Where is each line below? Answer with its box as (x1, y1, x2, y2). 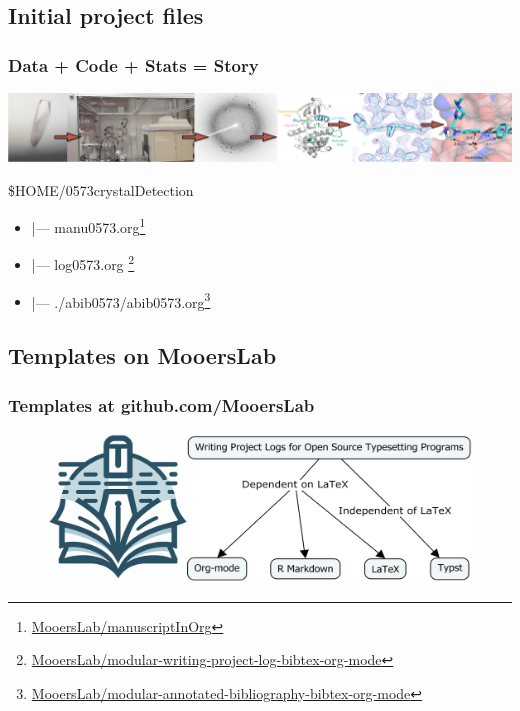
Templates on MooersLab (8, 340, 277, 371)
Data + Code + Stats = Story (8, 52, 259, 77)
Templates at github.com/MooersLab (8, 392, 315, 417)
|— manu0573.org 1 (31, 214, 146, 237)
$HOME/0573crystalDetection (8, 179, 194, 200)
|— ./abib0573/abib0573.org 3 (31, 288, 211, 312)
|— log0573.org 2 (31, 251, 135, 274)
